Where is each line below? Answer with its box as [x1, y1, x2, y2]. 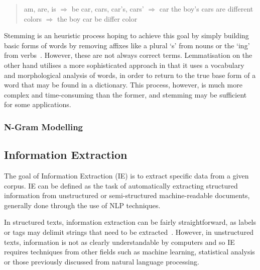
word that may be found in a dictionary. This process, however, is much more [4, 79, 242, 90]
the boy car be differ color [57, 13, 138, 24]
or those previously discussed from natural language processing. [4, 256, 199, 266]
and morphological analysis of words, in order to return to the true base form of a [4, 69, 256, 80]
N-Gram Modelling [4, 120, 83, 133]
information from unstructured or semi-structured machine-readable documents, [4, 190, 250, 201]
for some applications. [4, 99, 71, 110]
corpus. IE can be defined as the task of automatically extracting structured [4, 180, 238, 191]
